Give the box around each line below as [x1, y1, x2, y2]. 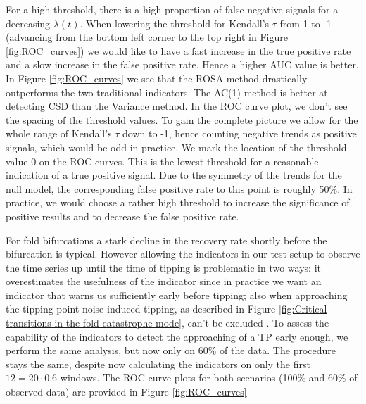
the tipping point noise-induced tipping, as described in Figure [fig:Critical [6, 301, 327, 316]
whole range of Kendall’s [6, 126, 112, 141]
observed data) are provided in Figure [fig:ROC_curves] [6, 384, 247, 399]
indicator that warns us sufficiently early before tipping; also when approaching [6, 287, 348, 302]
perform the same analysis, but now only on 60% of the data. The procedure [6, 343, 336, 358]
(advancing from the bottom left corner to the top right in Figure [6, 30, 288, 44]
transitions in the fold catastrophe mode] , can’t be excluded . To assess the [6, 315, 329, 330]
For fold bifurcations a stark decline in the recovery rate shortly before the [6, 232, 327, 247]
